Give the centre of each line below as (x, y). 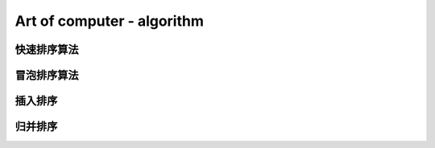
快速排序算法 (47, 49)
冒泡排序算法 (47, 75)
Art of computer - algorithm (110, 21)
